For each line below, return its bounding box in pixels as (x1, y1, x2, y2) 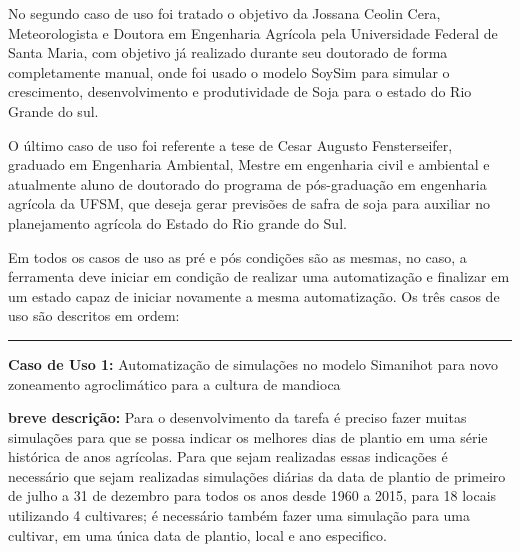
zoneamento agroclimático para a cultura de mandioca (8, 373, 341, 394)
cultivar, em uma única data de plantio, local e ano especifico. (8, 524, 387, 545)
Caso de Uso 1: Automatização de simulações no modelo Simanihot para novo (8, 353, 498, 374)
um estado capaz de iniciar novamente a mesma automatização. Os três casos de (8, 285, 500, 306)
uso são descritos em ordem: (8, 305, 180, 326)
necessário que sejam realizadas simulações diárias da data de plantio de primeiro (8, 465, 506, 486)
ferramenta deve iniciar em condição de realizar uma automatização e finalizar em (8, 266, 510, 287)
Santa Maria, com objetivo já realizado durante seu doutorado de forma (8, 42, 448, 63)
